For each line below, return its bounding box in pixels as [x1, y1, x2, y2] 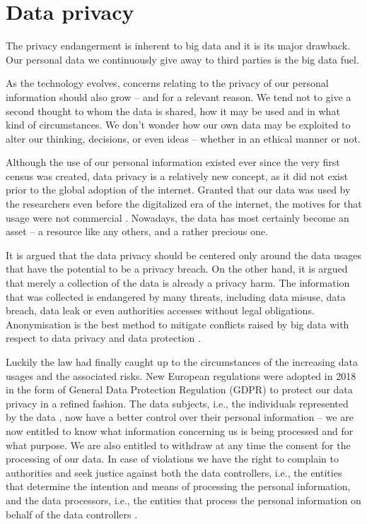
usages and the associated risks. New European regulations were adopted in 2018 [6, 368, 356, 383]
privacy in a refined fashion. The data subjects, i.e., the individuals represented [6, 395, 349, 410]
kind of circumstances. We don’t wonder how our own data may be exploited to [6, 117, 351, 132]
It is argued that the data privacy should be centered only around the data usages [6, 247, 361, 262]
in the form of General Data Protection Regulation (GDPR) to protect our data [6, 382, 353, 397]
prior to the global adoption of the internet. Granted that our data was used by [6, 182, 351, 197]
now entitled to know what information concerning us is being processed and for [6, 423, 354, 438]
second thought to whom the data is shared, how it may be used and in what [6, 103, 340, 118]
